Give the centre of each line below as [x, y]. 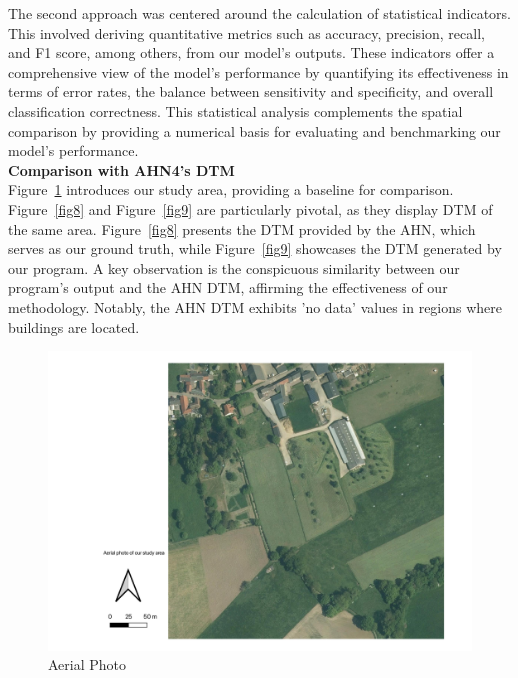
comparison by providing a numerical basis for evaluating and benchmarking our [254, 130]
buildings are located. [74, 326]
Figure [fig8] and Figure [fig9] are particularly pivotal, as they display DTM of [250, 208]
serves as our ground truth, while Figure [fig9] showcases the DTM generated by [255, 248]
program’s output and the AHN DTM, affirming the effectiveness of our [228, 287]
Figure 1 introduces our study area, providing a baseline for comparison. [231, 189]
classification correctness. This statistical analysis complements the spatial [235, 110]
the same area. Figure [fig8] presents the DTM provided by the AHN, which [242, 228]
